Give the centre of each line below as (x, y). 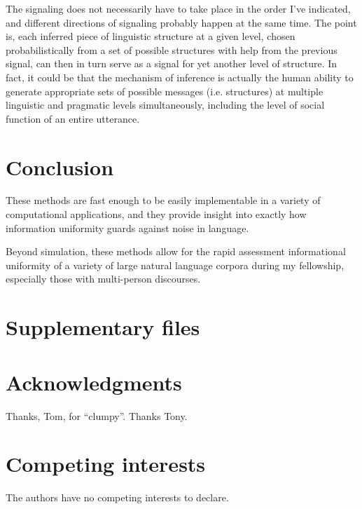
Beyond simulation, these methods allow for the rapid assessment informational (176, 251)
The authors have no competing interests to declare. (117, 497)
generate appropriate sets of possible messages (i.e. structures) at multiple (165, 91)
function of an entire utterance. (73, 118)
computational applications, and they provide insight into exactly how (156, 214)
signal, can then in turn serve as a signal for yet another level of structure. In (172, 63)
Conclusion (60, 167)
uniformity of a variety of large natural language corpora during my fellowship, (175, 265)
